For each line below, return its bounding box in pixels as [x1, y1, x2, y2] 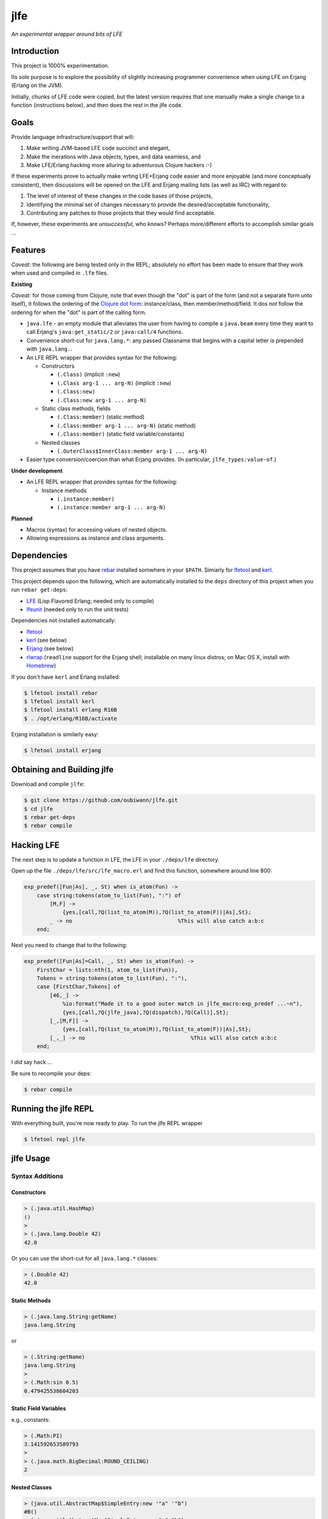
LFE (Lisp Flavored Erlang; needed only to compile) [26, 597, 154, 605]
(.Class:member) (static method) [56, 413, 145, 420]
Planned [11, 515, 33, 522]
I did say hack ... [11, 1058, 52, 1066]
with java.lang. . [26, 345, 72, 352]
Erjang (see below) [26, 645, 74, 653]
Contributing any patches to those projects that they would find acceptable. [26, 210, 216, 217]
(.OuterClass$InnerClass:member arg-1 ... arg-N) [56, 447, 208, 454]
